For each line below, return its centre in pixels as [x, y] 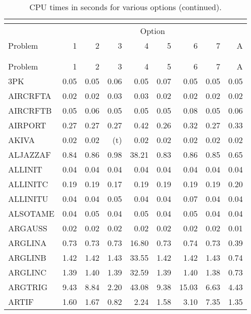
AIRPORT [27, 125]
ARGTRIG [28, 287]
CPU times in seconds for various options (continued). [125, 7]
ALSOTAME [31, 213]
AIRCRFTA [30, 96]
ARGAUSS [28, 228]
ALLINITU [28, 199]
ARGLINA [27, 243]
